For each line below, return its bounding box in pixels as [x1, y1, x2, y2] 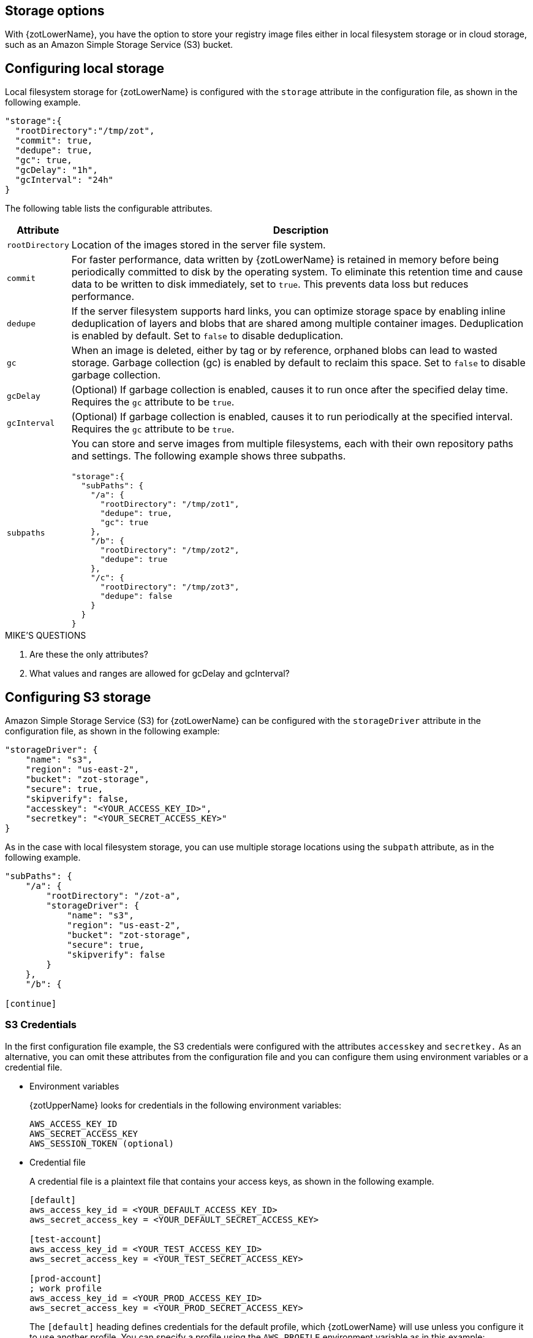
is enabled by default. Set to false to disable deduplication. [71, 329, 344, 342]
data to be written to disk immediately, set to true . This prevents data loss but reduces [71, 278, 469, 291]
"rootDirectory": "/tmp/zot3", [100, 582, 240, 592]
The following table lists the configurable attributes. [5, 203, 213, 214]
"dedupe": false [100, 591, 173, 601]
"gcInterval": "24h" [15, 175, 114, 185]
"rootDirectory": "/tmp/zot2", [100, 545, 240, 555]
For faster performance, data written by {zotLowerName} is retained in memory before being [71, 253, 499, 266]
